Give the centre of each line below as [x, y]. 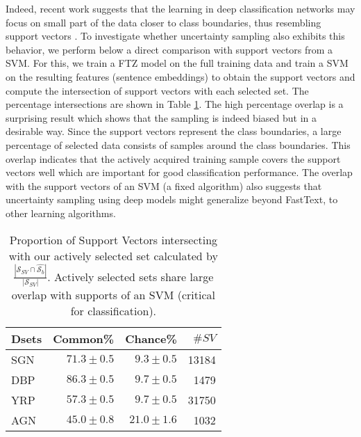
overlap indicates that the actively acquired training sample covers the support [173, 158]
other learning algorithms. [61, 213]
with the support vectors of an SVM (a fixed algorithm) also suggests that [164, 185]
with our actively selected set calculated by [113, 255]
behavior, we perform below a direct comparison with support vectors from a [169, 49]
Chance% [151, 339]
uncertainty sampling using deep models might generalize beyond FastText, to [172, 199]
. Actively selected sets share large [131, 276]
